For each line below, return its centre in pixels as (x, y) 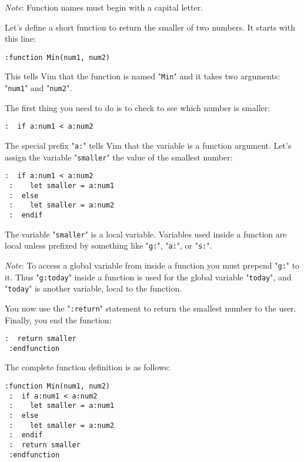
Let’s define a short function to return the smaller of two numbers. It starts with (150, 27)
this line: (20, 38)
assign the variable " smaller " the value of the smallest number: (119, 157)
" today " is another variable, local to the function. (93, 288)
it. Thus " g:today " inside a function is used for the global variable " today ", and (148, 277)
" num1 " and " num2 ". (39, 88)
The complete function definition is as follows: (88, 367)
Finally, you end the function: (58, 319)
